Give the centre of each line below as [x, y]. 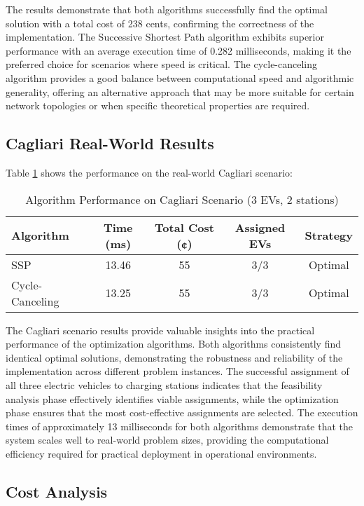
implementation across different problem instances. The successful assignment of [177, 371]
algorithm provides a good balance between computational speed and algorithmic [180, 77]
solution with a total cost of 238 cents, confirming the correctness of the [160, 23]
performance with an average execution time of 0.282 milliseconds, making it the [178, 50]
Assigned [260, 227]
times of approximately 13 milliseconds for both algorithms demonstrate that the [179, 426]
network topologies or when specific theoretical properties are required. [158, 105]
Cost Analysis [57, 491]
